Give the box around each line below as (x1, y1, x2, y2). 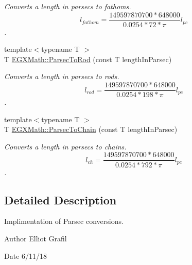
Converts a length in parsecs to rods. (4, 71, 119, 82)
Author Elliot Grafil (4, 233, 67, 243)
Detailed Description (4, 192, 117, 207)
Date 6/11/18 (4, 250, 47, 261)
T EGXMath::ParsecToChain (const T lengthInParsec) (4, 124, 178, 135)
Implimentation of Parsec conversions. (4, 216, 124, 226)
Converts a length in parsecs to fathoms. (4, 1, 131, 11)
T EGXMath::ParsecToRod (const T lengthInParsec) (4, 53, 172, 64)
